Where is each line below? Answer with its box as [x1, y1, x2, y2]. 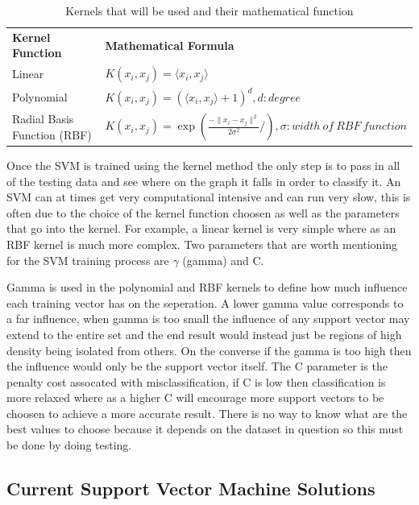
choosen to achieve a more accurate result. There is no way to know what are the [6, 404, 408, 421]
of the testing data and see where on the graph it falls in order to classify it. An [6, 172, 401, 189]
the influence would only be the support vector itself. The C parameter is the [6, 358, 388, 375]
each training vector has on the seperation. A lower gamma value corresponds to [6, 294, 404, 311]
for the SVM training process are [6, 251, 169, 268]
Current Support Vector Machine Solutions [6, 476, 375, 501]
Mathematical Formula [105, 36, 234, 53]
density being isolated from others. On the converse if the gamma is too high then [6, 341, 412, 358]
